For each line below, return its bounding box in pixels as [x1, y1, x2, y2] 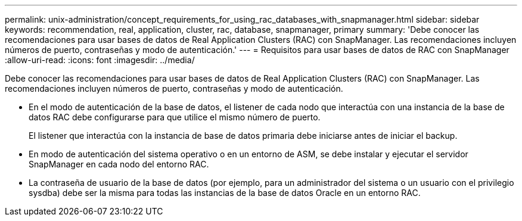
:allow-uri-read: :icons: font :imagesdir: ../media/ [5, 55, 195, 65]
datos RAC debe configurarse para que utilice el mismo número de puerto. [29, 112, 321, 122]
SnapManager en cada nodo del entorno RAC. [29, 159, 209, 169]
